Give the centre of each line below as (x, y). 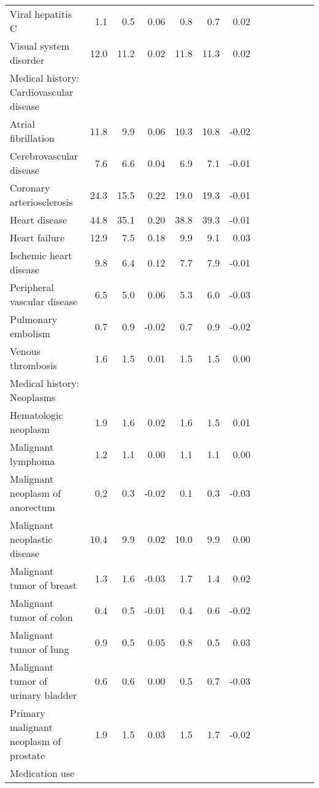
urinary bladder (44, 695)
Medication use (42, 773)
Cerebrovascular (44, 156)
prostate (28, 755)
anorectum (33, 507)
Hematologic (37, 415)
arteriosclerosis (41, 202)
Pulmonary (34, 319)
